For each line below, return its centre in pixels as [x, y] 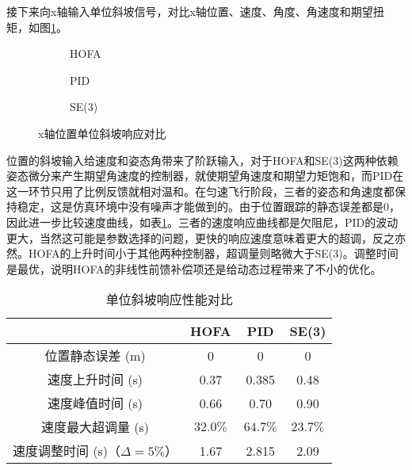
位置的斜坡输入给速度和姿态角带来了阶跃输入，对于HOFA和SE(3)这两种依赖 [202, 160]
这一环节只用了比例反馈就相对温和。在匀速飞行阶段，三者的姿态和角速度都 [200, 191]
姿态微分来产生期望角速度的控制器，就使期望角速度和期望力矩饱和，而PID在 [205, 176]
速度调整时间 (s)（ [67, 451]
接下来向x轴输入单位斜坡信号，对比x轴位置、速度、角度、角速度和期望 [190, 11]
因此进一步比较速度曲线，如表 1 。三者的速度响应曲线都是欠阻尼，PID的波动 [202, 222]
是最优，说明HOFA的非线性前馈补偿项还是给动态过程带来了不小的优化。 [194, 268]
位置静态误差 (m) [95, 356]
